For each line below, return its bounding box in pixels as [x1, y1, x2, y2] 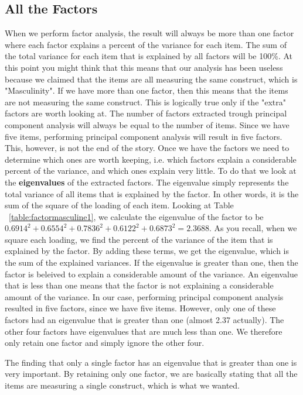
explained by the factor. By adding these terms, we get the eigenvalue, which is [5, 245, 290, 257]
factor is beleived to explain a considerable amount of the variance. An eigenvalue [5, 267, 298, 280]
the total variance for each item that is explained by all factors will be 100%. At [5, 50, 293, 62]
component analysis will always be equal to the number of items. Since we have [5, 118, 290, 130]
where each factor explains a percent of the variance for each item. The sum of [5, 38, 287, 50]
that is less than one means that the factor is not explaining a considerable [5, 279, 274, 291]
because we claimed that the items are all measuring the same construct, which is [5, 73, 298, 85]
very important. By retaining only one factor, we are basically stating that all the [5, 367, 298, 380]
